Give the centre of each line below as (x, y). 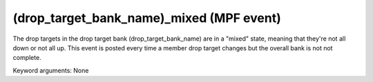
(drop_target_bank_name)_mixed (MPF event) (147, 18)
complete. (27, 58)
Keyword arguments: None (51, 70)
